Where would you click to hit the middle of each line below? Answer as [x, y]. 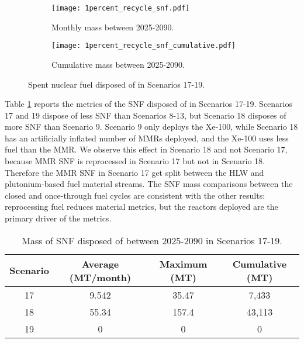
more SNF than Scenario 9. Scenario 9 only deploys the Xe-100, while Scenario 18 [151, 127]
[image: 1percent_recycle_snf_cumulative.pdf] [144, 46]
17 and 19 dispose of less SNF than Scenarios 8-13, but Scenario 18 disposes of [146, 115]
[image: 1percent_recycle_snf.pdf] [121, 8]
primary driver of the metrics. [58, 218]
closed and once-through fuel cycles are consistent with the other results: [135, 195]
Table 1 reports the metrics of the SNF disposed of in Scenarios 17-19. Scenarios [149, 104]
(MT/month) [100, 277]
